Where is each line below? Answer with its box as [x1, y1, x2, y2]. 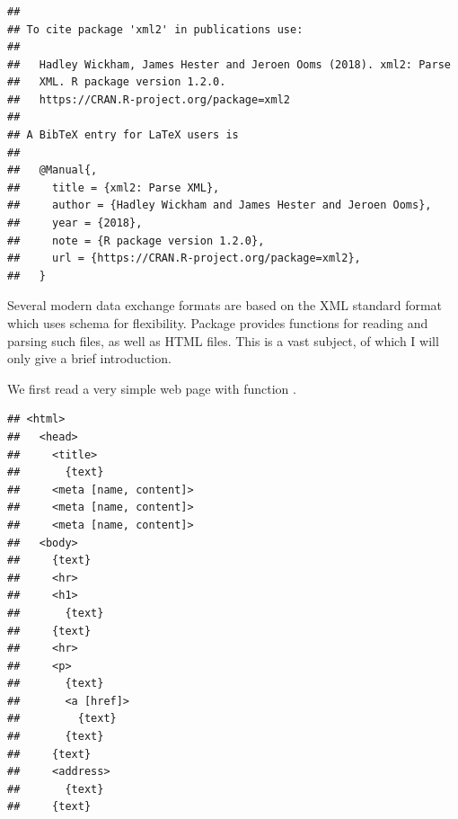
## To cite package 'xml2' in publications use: [7, 22, 304, 36]
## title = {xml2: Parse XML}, [7, 181, 220, 194]
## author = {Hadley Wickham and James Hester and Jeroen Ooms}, [7, 199, 432, 212]
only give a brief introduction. [7, 349, 172, 368]
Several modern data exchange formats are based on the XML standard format [7, 296, 443, 315]
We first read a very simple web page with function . [7, 378, 296, 397]
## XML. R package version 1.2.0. [7, 76, 226, 89]
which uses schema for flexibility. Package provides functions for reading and [7, 314, 428, 333]
